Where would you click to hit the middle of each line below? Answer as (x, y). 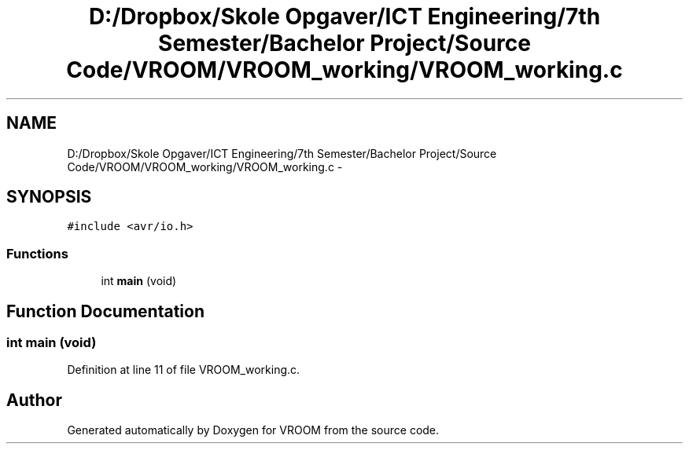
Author (34, 400)
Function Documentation (105, 311)
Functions (37, 253)
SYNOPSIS (49, 197)
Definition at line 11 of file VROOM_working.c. (184, 370)
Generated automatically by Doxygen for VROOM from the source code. (253, 430)
